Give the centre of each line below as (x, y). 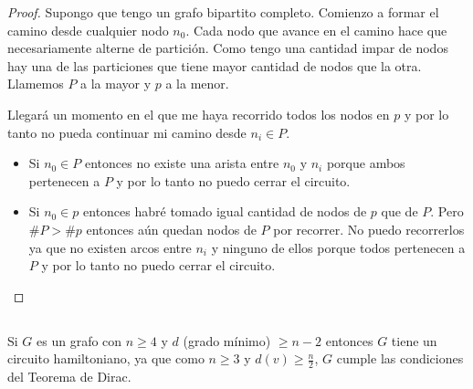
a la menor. (197, 84)
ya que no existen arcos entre (110, 247)
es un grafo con (79, 340)
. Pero (447, 211)
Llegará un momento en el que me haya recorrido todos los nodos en (199, 114)
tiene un (414, 340)
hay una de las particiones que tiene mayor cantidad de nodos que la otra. (215, 65)
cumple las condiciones (400, 358)
